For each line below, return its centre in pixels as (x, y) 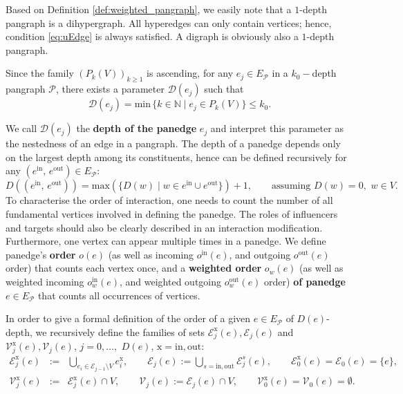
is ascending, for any (190, 73)
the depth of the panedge (137, 128)
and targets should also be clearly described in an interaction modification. (164, 227)
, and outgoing (260, 254)
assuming (291, 186)
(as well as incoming (151, 254)
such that (224, 89)
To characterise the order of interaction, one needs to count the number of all (169, 200)
